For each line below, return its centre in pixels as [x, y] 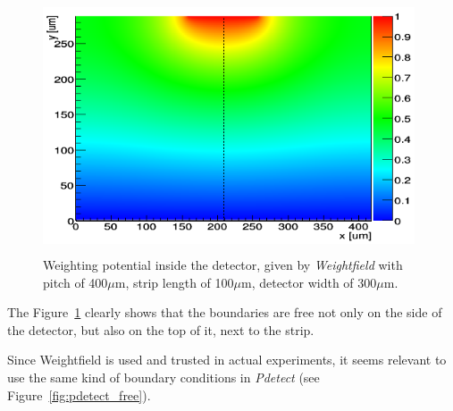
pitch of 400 [75, 282]
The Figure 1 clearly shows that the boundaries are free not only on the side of [225, 312]
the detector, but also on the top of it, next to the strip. [161, 329]
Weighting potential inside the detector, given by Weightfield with [223, 265]
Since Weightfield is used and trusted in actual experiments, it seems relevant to [227, 360]
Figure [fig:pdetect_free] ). [79, 394]
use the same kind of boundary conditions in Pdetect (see [164, 377]
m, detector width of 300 [309, 282]
